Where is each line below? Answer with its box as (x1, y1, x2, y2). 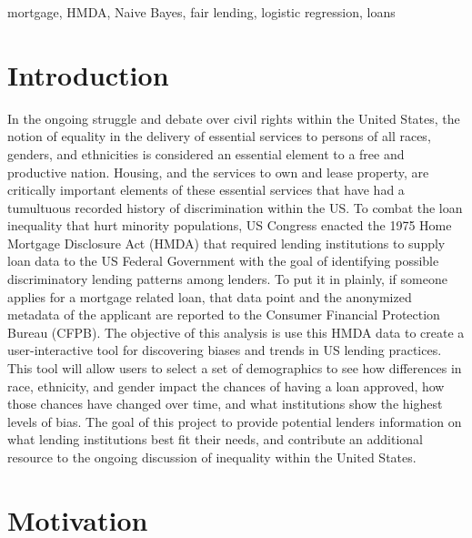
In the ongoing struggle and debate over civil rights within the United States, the (7, 108, 460, 127)
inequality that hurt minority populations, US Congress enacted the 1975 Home (7, 216, 452, 235)
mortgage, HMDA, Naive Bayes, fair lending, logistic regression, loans (7, 3, 396, 21)
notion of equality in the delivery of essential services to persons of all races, (7, 127, 431, 146)
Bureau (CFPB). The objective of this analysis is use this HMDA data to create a (7, 322, 465, 341)
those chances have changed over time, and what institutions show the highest (7, 394, 443, 413)
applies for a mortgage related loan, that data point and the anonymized (7, 287, 412, 306)
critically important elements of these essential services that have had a (7, 180, 405, 199)
